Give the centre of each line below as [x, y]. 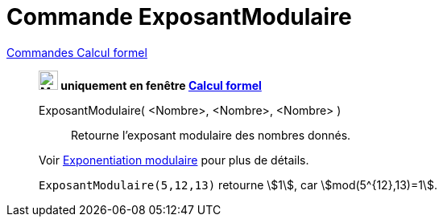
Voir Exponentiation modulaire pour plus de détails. [174, 160]
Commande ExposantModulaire [179, 17]
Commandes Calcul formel [77, 52]
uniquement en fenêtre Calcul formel [161, 85]
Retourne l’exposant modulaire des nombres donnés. [211, 135]
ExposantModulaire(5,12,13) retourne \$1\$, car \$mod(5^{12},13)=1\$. [238, 184]
